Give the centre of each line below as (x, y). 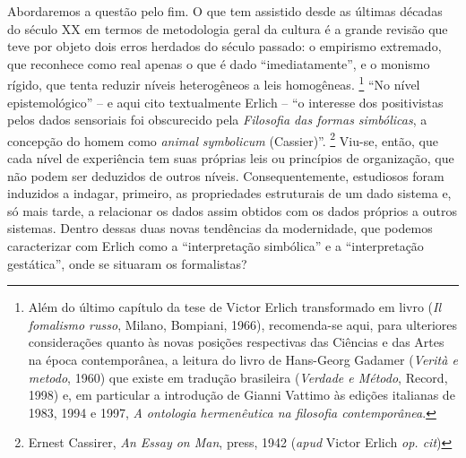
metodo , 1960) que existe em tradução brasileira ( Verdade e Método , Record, (238, 377)
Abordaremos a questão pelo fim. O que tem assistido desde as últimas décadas (225, 11)
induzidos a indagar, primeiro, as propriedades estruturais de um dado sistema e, (229, 193)
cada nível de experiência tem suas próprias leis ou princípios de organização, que (231, 158)
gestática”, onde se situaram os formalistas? (127, 263)
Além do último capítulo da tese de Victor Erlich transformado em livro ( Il (235, 307)
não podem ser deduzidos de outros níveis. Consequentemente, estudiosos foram (226, 175)
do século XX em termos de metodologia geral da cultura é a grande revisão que (228, 28)
